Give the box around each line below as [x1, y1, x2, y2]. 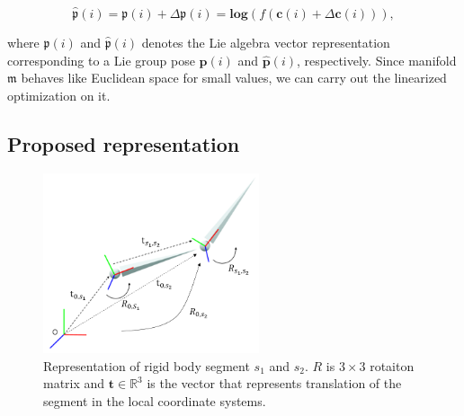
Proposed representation [7, 129, 240, 157]
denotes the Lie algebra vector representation [141, 33, 390, 52]
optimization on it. [7, 86, 111, 104]
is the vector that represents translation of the [147, 374, 402, 393]
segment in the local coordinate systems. [43, 391, 266, 410]
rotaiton [370, 356, 415, 375]
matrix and [43, 374, 105, 393]
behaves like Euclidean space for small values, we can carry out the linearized [21, 68, 447, 87]
